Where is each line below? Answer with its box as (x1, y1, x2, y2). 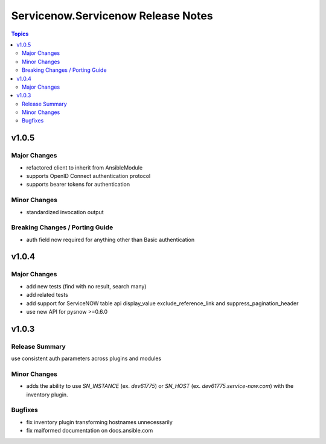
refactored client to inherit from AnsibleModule (26, 163, 143, 171)
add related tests (26, 291, 69, 299)
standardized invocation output (26, 208, 104, 215)
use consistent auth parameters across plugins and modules (11, 355, 162, 362)
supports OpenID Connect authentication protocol (26, 173, 151, 179)
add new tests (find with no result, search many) (26, 282, 147, 290)
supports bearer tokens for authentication (26, 181, 130, 188)
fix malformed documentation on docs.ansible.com (26, 427, 153, 434)
